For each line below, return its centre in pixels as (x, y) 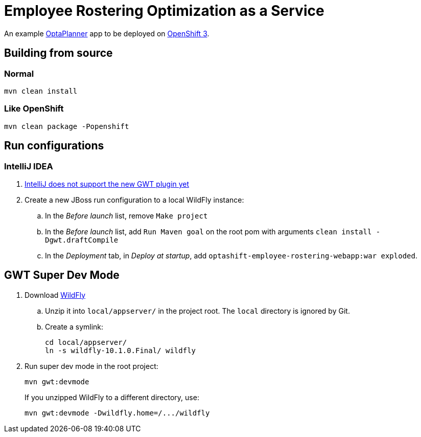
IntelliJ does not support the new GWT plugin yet (107, 184)
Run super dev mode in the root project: (91, 366)
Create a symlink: (74, 326)
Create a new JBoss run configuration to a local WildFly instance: (134, 200)
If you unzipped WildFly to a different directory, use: (112, 397)
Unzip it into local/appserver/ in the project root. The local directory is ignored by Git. (197, 311)
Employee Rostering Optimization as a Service (164, 11)
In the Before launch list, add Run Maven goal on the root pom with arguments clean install (208, 231)
